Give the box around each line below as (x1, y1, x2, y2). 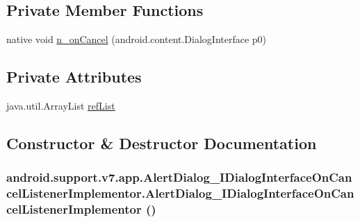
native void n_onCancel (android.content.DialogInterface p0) (6, 32, 267, 46)
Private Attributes (6, 66, 142, 87)
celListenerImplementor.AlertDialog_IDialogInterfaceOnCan (6, 185, 354, 202)
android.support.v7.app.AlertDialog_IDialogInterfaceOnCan (6, 169, 352, 186)
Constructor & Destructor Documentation (6, 132, 317, 153)
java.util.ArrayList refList (6, 99, 115, 112)
